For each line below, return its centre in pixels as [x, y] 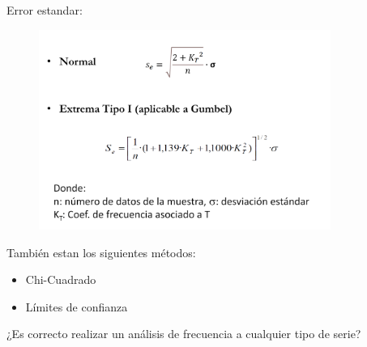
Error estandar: [45, 10]
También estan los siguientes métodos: [101, 252]
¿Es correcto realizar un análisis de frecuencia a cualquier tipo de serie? [184, 334]
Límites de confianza [77, 306]
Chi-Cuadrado [61, 279]
